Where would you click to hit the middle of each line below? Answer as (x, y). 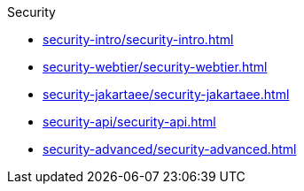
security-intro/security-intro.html (138, 39)
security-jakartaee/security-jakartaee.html (166, 94)
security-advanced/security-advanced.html (170, 149)
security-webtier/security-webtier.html (155, 67)
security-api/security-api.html (129, 122)
